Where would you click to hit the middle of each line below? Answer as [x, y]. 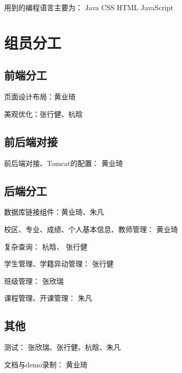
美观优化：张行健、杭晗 [43, 113]
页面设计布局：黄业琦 [40, 97]
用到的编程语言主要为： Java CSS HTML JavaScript [89, 7]
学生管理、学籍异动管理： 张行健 [59, 264]
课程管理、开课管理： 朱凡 [48, 298]
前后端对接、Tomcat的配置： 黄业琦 [63, 163]
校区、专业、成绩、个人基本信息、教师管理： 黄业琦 [91, 229]
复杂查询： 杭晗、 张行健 [46, 246]
